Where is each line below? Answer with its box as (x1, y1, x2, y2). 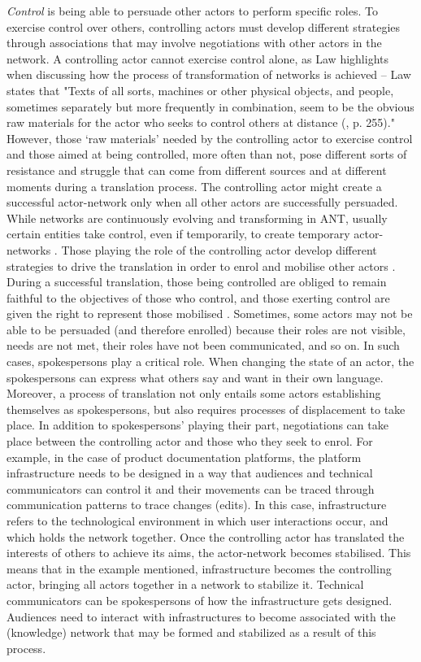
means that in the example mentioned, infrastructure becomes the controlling (7, 560, 392, 577)
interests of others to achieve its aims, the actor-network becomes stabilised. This (7, 544, 411, 561)
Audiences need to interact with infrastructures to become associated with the (7, 608, 396, 625)
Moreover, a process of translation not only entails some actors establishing (7, 385, 381, 402)
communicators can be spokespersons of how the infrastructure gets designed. (7, 591, 393, 608)
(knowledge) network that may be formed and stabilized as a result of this (7, 624, 376, 641)
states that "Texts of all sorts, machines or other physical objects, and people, (7, 81, 394, 98)
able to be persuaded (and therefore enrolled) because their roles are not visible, (7, 320, 406, 338)
